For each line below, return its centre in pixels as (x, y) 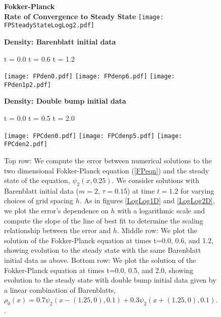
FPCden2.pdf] (26, 144)
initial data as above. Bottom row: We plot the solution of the (100, 260)
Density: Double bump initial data (65, 101)
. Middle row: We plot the (157, 230)
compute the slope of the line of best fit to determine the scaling (104, 220)
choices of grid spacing (39, 200)
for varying (197, 190)
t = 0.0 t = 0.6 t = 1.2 (39, 58)
